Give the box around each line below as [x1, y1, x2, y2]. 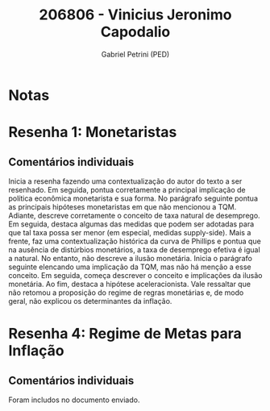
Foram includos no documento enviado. [8, 395, 140, 405]
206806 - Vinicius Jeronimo [39, 6, 232, 24]
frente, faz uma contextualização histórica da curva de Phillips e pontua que [8, 236, 262, 246]
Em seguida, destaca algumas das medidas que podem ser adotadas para [8, 219, 255, 229]
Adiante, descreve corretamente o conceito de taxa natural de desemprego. [8, 210, 260, 220]
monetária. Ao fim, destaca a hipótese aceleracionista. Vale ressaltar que [8, 279, 251, 289]
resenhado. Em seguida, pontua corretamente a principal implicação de [8, 185, 246, 194]
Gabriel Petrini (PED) [101, 49, 170, 59]
